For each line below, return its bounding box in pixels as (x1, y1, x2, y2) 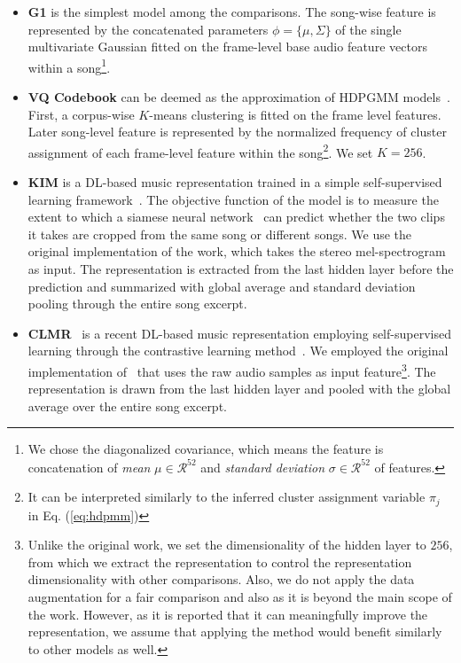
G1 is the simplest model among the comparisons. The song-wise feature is (27, 3, 436, 20)
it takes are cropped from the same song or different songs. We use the (27, 224, 412, 243)
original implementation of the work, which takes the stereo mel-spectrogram (27, 242, 446, 261)
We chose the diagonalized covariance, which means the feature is (27, 440, 384, 458)
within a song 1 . (27, 55, 111, 76)
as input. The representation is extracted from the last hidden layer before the (27, 260, 454, 278)
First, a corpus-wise (27, 105, 135, 123)
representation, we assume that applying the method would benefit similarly (27, 622, 442, 641)
